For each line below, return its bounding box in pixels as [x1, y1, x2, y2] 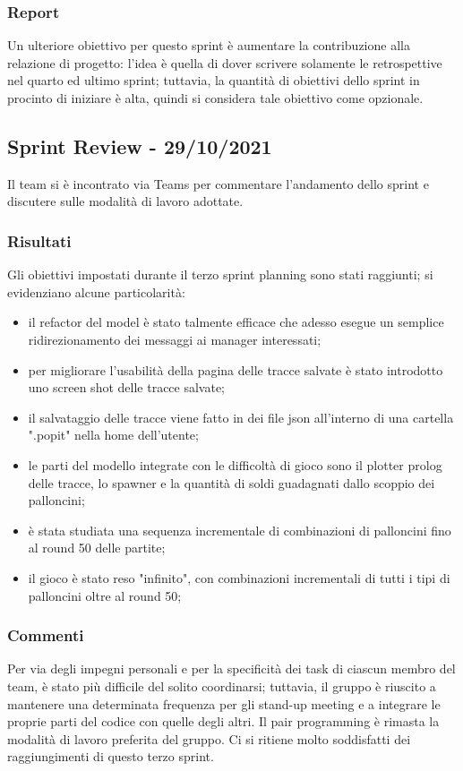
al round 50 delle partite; [28, 538, 166, 557]
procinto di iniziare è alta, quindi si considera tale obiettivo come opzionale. [7, 89, 424, 107]
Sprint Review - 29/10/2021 [7, 132, 272, 159]
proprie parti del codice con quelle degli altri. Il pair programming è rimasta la [7, 712, 440, 731]
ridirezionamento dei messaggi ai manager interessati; [28, 330, 322, 348]
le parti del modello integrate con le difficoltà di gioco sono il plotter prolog [28, 455, 442, 474]
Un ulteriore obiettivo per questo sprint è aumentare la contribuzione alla [7, 36, 410, 55]
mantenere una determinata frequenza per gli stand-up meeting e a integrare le [7, 694, 441, 713]
